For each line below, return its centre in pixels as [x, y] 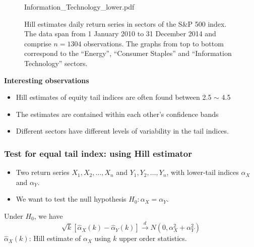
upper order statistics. [153, 238]
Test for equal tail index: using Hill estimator [98, 153]
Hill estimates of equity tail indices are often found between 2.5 [114, 97]
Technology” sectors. [56, 63]
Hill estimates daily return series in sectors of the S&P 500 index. [125, 23]
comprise [38, 43]
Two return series [43, 172]
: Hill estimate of [55, 238]
